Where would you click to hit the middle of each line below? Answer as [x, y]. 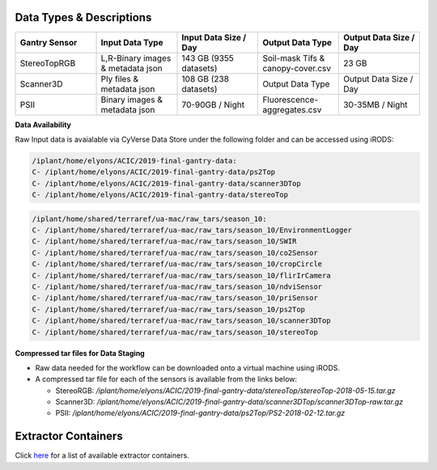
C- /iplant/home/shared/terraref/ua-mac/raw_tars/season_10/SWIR [164, 241]
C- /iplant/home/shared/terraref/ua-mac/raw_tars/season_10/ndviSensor [177, 286]
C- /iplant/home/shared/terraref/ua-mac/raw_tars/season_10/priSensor [175, 298]
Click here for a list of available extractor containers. [102, 455]
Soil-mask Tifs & [294, 58]
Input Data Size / [214, 37]
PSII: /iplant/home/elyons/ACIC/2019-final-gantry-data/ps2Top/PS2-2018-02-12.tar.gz [200, 413]
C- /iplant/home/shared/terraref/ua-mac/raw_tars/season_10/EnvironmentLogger [192, 230]
